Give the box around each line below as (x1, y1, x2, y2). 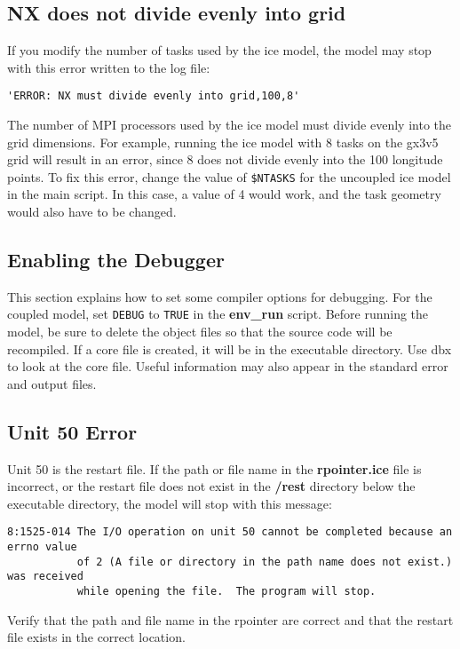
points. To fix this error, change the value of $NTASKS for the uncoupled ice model (7, 167, 451, 186)
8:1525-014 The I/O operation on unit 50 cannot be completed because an (7, 526, 453, 539)
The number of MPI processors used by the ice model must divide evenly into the (7, 115, 451, 134)
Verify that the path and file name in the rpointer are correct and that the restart (7, 610, 454, 629)
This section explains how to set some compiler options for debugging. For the (7, 287, 432, 305)
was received (7, 570, 83, 583)
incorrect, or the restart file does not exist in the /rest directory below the (7, 477, 416, 495)
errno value (7, 541, 77, 554)
